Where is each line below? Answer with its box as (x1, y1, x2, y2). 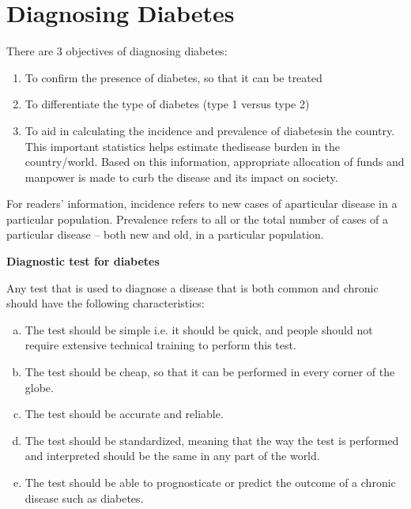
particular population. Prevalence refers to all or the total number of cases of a (6, 210, 388, 227)
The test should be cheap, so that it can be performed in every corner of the (25, 364, 395, 380)
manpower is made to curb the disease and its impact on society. (25, 168, 338, 185)
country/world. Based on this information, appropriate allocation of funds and (25, 153, 405, 170)
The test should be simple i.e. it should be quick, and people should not (25, 321, 373, 337)
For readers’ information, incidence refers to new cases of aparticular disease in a (6, 195, 398, 212)
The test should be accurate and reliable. (25, 405, 224, 422)
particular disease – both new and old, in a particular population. (6, 226, 324, 243)
